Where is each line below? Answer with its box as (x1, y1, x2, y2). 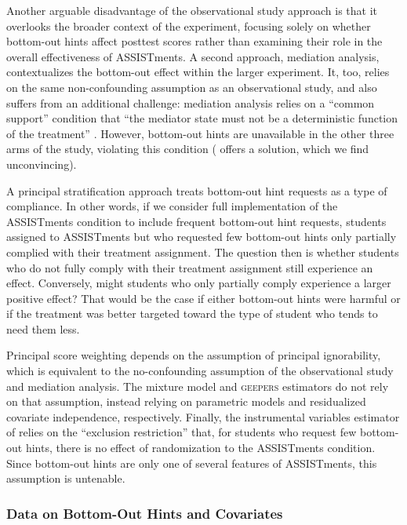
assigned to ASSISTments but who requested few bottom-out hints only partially (6, 228, 397, 245)
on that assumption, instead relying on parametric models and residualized (6, 393, 366, 410)
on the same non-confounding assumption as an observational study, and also (6, 78, 377, 95)
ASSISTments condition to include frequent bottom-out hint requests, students (6, 213, 387, 229)
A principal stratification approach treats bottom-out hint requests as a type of (6, 182, 387, 199)
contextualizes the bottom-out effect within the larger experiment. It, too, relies (6, 64, 390, 80)
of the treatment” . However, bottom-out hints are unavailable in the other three (6, 125, 394, 141)
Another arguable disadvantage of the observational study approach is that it (6, 2, 378, 18)
